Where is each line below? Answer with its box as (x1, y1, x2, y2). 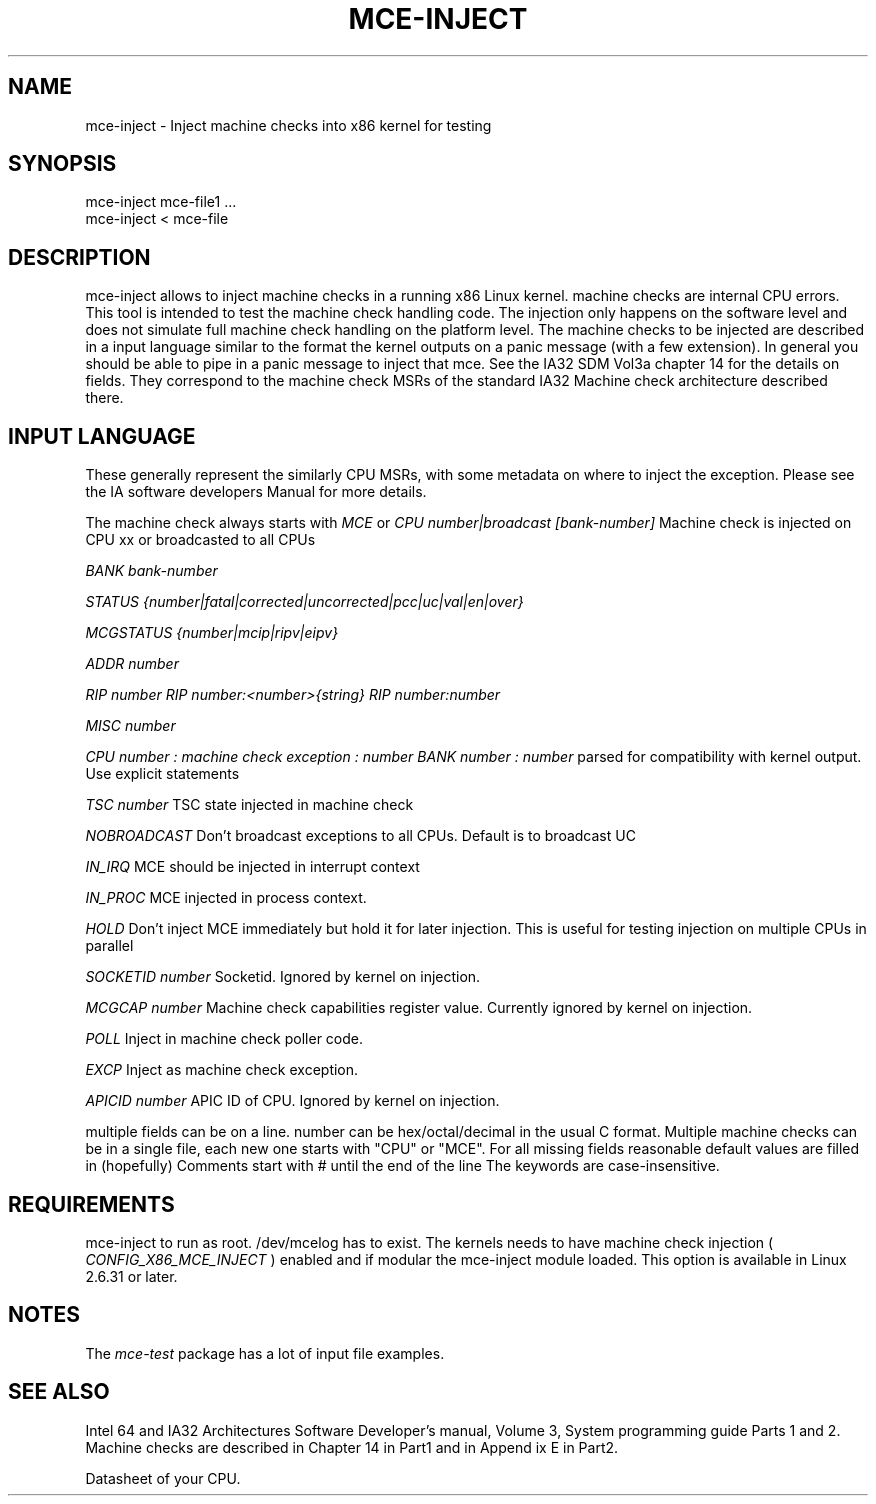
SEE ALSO (8, 1379, 110, 1405)
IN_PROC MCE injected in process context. (85, 889, 367, 907)
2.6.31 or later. (85, 1267, 178, 1285)
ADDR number (85, 655, 179, 673)
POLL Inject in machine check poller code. (85, 1030, 364, 1048)
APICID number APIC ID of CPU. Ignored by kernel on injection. (85, 1092, 500, 1110)
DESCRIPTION (8, 244, 151, 270)
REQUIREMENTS (8, 1191, 175, 1217)
